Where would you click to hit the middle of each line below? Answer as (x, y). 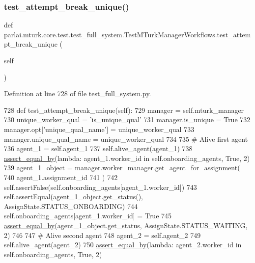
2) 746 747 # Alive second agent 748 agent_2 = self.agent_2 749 (102, 235)
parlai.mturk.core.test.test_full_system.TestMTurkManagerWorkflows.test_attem (127, 34)
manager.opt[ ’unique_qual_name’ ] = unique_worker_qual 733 (99, 129)
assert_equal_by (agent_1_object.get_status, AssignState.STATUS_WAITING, (126, 225)
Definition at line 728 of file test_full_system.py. (78, 93)
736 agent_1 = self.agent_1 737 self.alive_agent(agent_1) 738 (98, 148)
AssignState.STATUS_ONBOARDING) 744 (71, 206)
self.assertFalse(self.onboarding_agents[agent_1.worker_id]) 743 (100, 187)
